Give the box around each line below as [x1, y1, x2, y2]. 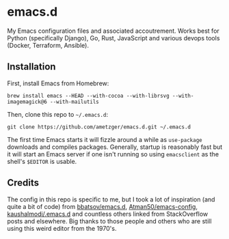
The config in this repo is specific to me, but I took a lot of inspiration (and [7, 195, 215, 203]
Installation [7, 61, 56, 72]
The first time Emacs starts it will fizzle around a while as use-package [7, 135, 203, 143]
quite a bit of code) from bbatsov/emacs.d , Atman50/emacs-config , [7, 202, 198, 210]
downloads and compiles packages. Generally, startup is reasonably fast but [7, 143, 223, 151]
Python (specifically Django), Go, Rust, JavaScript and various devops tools [7, 33, 220, 42]
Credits [7, 177, 40, 188]
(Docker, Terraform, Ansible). [7, 41, 89, 49]
